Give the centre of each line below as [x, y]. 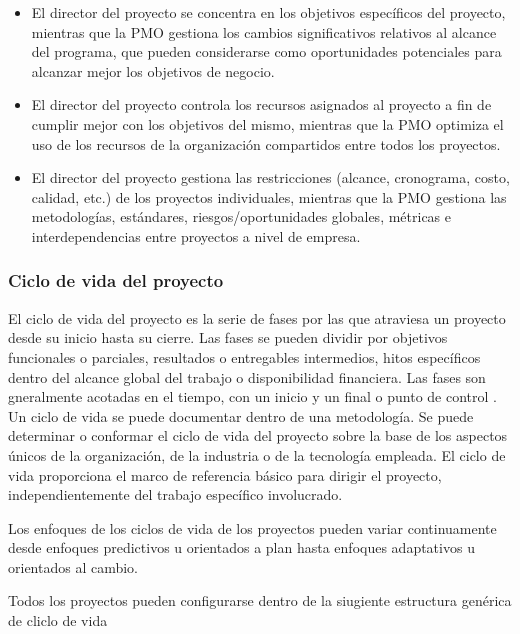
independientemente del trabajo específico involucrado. [175, 494]
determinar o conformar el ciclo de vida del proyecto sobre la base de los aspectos [258, 435]
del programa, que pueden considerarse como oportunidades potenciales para [266, 51]
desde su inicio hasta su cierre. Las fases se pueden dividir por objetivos [228, 337]
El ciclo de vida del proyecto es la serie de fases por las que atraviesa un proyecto [257, 317]
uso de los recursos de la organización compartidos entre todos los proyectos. [266, 143]
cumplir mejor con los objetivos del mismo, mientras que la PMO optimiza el [267, 123]
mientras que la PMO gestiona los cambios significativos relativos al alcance [264, 31]
